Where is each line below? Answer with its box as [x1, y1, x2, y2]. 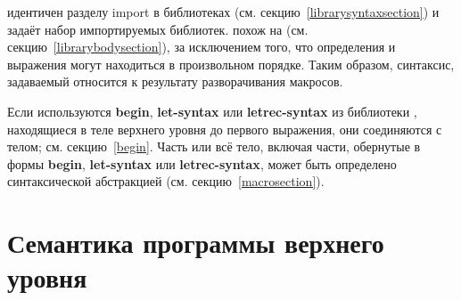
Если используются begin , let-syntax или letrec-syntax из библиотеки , [7, 101, 417, 120]
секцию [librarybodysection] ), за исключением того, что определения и [7, 37, 396, 56]
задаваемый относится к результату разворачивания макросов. [7, 72, 343, 91]
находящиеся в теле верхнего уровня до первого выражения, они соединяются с [7, 119, 442, 138]
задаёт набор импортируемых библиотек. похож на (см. [7, 20, 309, 38]
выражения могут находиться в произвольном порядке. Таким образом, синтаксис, [7, 54, 455, 73]
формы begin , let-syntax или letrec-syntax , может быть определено [7, 154, 397, 173]
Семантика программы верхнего [7, 224, 384, 261]
